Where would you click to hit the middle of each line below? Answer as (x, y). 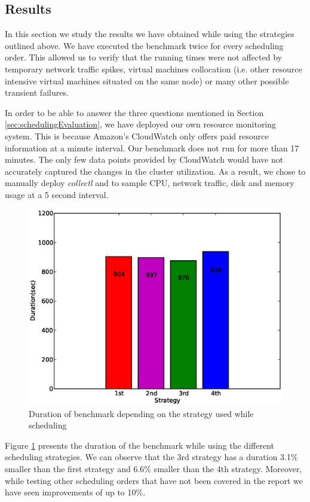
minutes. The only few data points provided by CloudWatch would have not (144, 159)
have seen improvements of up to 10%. (75, 492)
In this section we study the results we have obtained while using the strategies (150, 34)
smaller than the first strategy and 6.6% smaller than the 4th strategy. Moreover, (154, 468)
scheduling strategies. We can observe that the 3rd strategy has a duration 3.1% (151, 457)
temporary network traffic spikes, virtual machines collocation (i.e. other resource (154, 69)
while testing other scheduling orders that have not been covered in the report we (154, 480)
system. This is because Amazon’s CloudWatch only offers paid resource (137, 136)
